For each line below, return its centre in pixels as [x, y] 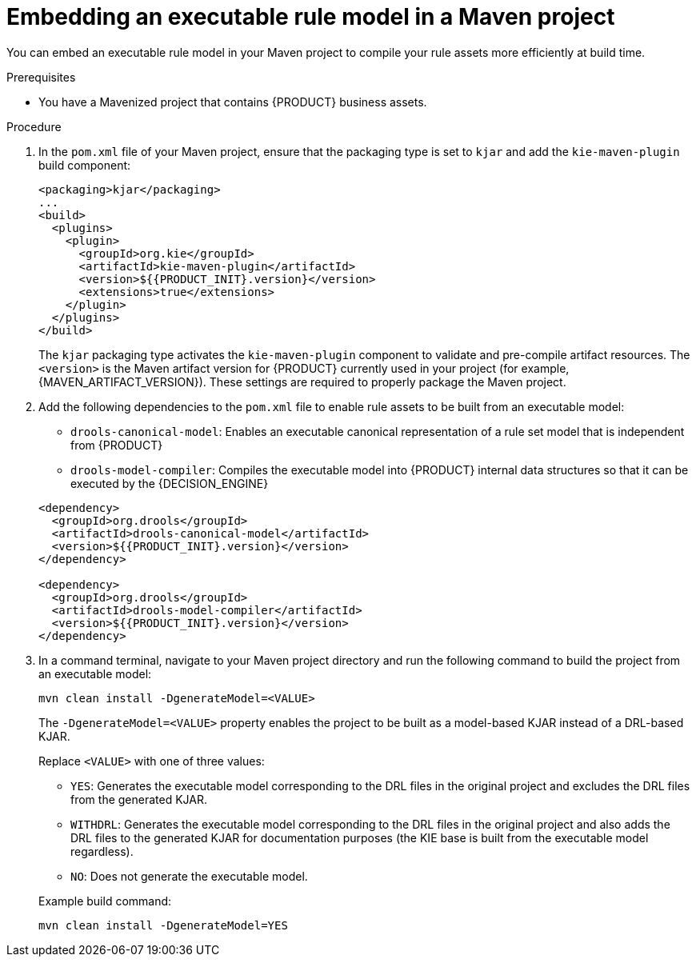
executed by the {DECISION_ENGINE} [170, 483]
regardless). [102, 851]
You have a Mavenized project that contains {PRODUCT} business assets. [233, 102]
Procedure [34, 126]
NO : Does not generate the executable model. [189, 876]
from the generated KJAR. [139, 799]
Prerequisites [41, 77]
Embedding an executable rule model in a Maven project [311, 17]
